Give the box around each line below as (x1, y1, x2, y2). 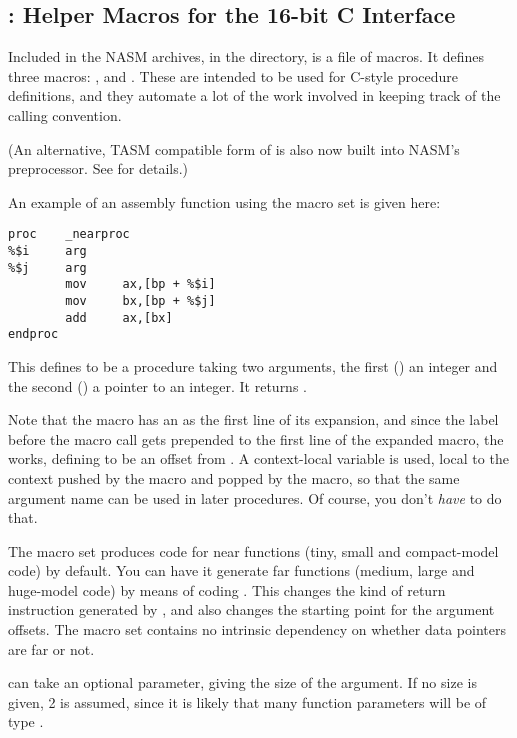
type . (8, 711, 44, 732)
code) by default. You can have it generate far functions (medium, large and (8, 560, 475, 581)
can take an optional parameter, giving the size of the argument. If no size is (8, 672, 477, 693)
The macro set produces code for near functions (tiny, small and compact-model (8, 540, 499, 561)
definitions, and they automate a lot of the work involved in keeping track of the (8, 85, 501, 106)
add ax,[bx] (65, 310, 173, 325)
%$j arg (8, 260, 87, 275)
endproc (8, 327, 59, 342)
